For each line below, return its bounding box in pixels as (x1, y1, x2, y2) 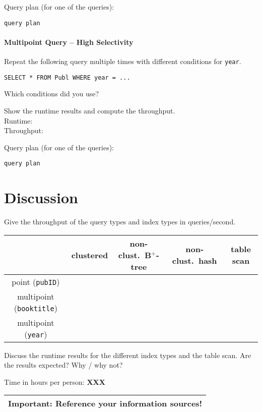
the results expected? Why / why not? (4, 360, 123, 370)
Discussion (4, 187, 78, 208)
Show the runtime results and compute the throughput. (4, 105, 175, 115)
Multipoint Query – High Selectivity (4, 36, 134, 47)
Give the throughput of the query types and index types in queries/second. (4, 216, 236, 227)
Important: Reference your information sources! (8, 397, 203, 409)
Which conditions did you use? (4, 88, 99, 99)
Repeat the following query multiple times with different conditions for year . (4, 56, 241, 67)
